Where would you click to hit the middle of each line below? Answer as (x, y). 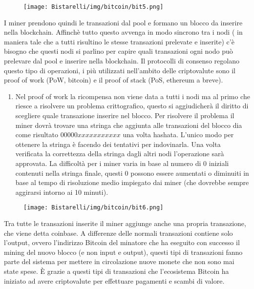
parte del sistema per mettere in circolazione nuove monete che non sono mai (119, 261)
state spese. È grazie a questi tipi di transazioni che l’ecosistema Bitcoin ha (116, 271)
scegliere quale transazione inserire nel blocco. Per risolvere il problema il (125, 115)
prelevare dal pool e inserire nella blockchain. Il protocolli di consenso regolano (122, 61)
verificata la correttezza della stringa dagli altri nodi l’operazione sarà (120, 154)
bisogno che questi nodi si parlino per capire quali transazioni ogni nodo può (118, 51)
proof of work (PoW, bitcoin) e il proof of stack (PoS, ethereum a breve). (114, 80)
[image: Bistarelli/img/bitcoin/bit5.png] (94, 7)
